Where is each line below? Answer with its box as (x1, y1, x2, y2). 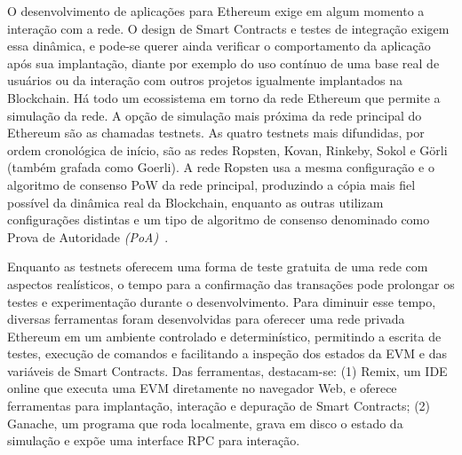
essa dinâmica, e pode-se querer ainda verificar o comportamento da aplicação (7, 36, 431, 55)
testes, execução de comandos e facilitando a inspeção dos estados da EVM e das (7, 344, 448, 363)
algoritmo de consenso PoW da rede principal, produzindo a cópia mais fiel (7, 175, 416, 193)
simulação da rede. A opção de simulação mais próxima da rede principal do (7, 106, 422, 124)
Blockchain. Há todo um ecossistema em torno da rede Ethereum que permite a (7, 88, 441, 106)
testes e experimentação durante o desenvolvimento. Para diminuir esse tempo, (7, 292, 436, 310)
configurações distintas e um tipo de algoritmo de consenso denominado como (7, 210, 430, 229)
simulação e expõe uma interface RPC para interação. (7, 431, 300, 450)
